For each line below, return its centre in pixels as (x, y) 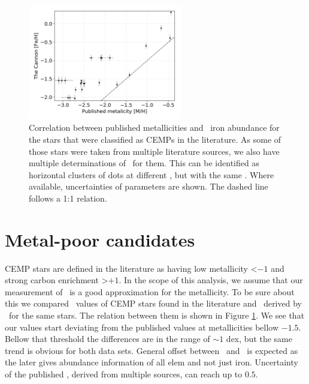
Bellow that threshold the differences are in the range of (107, 339)
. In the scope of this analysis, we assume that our (211, 280)
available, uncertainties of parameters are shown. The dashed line (149, 186)
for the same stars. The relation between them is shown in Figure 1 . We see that (157, 315)
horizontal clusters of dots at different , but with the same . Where (152, 174)
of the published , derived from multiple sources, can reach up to (124, 374)
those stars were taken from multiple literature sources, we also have (154, 151)
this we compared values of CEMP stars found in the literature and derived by (153, 303)
